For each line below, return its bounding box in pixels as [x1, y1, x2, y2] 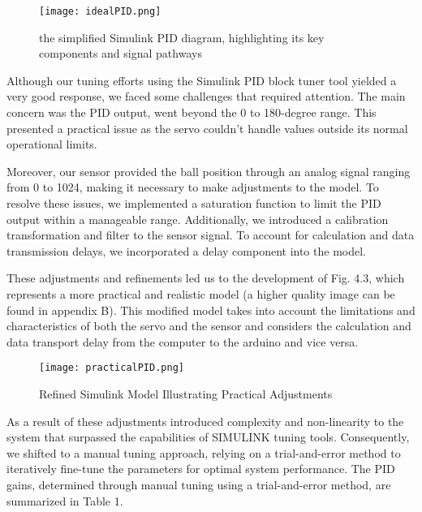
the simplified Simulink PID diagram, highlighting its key [39, 28, 325, 45]
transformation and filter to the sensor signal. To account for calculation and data [6, 226, 415, 243]
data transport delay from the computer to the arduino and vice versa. [6, 333, 359, 350]
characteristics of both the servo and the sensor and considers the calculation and [6, 317, 411, 334]
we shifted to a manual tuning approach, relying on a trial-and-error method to [6, 444, 401, 461]
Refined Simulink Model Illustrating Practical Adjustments [39, 385, 333, 402]
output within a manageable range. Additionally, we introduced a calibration [6, 210, 389, 227]
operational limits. [6, 136, 97, 153]
